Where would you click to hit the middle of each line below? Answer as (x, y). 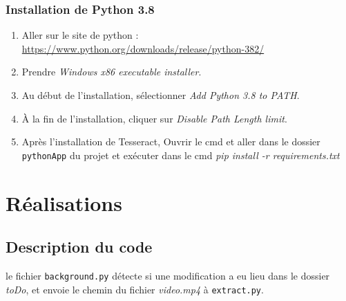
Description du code (79, 247)
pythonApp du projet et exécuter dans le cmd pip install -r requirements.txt (181, 155)
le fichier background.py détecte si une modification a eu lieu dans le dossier (168, 276)
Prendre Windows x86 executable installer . (112, 72)
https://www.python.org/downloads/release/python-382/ (143, 48)
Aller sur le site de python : (80, 35)
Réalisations (64, 202)
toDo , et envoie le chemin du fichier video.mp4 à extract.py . (135, 289)
